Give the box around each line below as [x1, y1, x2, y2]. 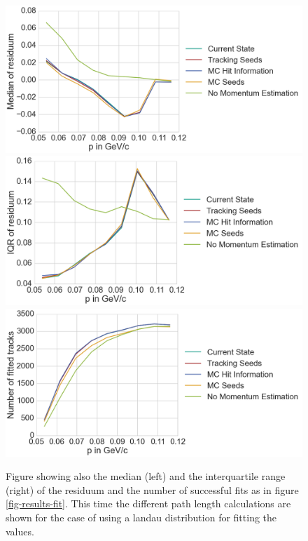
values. [6, 523, 34, 538]
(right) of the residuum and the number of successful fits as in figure [6, 482, 299, 497]
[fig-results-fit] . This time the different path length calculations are [6, 496, 291, 511]
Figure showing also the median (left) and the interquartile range [6, 469, 286, 483]
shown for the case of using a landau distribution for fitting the [6, 510, 277, 525]
